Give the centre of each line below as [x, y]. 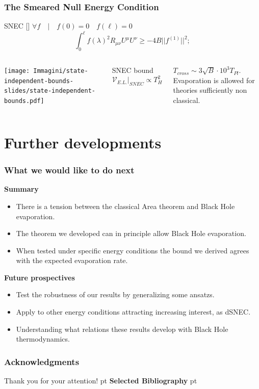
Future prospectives [40, 277]
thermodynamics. [43, 339]
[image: [17, 71]
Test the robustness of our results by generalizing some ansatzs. [115, 294]
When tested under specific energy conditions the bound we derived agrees [133, 250]
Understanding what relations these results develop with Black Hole [122, 329]
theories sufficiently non [210, 90]
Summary [21, 189]
